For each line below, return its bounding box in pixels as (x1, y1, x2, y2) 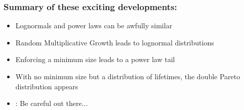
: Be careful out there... (15, 98, 88, 108)
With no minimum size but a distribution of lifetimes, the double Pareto (15, 71, 240, 81)
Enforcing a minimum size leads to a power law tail (15, 54, 175, 65)
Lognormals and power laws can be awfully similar (15, 20, 173, 31)
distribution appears (15, 81, 78, 91)
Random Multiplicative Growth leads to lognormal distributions (15, 37, 214, 47)
